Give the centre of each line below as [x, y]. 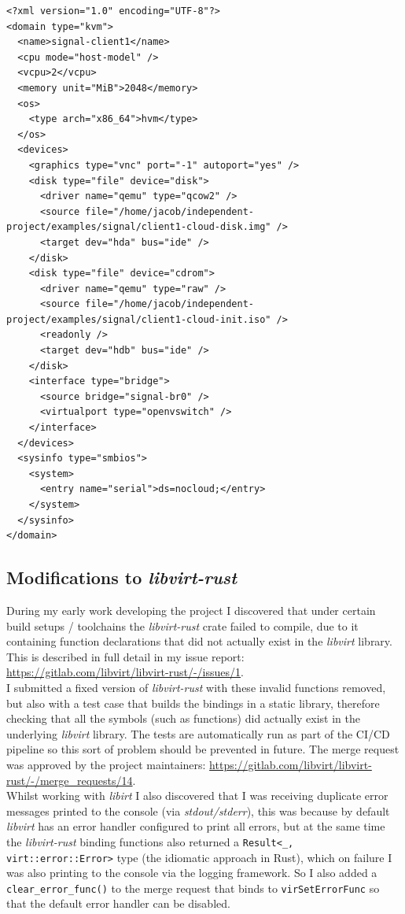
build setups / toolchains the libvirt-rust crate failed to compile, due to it [182, 625]
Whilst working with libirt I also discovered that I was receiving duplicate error [197, 796]
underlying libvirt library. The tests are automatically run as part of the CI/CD [198, 733]
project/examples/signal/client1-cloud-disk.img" [139, 227]
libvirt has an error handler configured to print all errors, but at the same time [196, 826]
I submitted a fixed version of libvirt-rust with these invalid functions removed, [196, 687]
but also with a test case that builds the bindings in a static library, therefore [193, 703]
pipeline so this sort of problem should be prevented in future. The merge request [203, 749]
